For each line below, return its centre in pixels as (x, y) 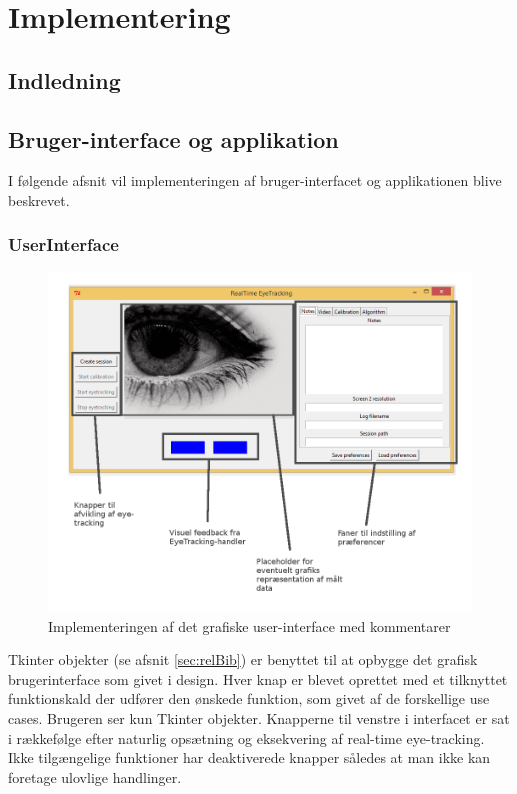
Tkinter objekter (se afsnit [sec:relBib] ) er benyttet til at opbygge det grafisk (243, 659)
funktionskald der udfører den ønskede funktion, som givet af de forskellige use (249, 698)
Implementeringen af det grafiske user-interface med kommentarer (249, 625)
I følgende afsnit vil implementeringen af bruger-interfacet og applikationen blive (255, 180)
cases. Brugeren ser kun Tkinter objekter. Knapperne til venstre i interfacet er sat (259, 717)
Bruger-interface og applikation (173, 138)
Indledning (64, 79)
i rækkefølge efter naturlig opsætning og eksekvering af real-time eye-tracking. (246, 737)
